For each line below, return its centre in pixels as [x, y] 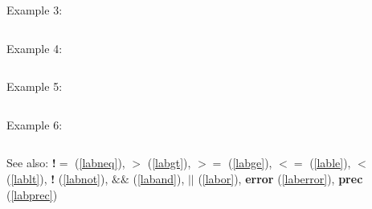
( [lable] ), [330, 163]
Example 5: [35, 86]
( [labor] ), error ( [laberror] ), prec [280, 178]
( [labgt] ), [169, 163]
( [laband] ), [159, 178]
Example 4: [35, 48]
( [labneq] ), [100, 163]
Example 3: [35, 10]
